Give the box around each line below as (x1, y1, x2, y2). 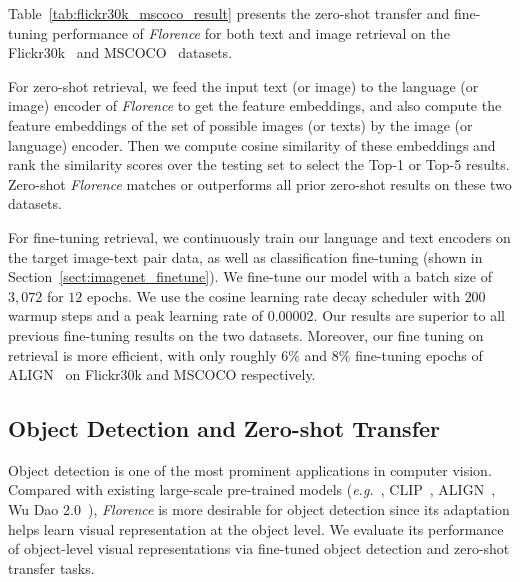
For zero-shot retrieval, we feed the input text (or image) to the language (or (8, 75, 479, 96)
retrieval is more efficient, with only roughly (8, 344, 277, 365)
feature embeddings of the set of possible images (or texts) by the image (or (8, 114, 473, 135)
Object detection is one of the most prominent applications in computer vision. (8, 459, 492, 480)
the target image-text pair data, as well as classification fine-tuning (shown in (8, 246, 483, 267)
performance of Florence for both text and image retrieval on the (52, 22, 450, 43)
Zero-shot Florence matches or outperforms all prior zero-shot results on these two (8, 173, 512, 194)
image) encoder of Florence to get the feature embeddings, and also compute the (8, 95, 502, 116)
